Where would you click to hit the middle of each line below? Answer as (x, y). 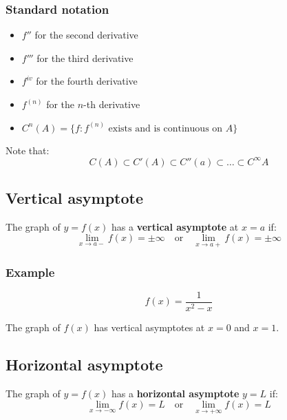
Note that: (28, 150)
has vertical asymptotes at (149, 327)
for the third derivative (85, 57)
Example (30, 272)
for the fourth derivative (87, 81)
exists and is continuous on (166, 128)
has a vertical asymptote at (175, 226)
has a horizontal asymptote (175, 393)
